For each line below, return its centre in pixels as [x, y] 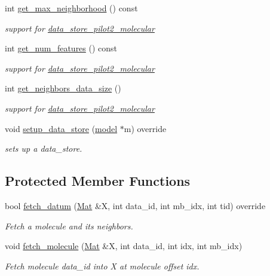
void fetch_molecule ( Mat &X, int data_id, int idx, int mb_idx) [124, 246]
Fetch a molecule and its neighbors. [69, 226]
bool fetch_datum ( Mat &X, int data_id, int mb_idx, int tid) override [135, 205]
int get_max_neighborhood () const [71, 8]
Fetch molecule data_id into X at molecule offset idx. [102, 266]
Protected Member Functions [98, 181]
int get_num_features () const [61, 48]
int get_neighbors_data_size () [63, 88]
